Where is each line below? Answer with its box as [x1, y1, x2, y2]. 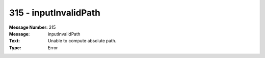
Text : [9, 38, 20, 44]
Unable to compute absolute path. [48, 38, 117, 44]
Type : [9, 44, 22, 51]
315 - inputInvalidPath [9, 7, 101, 18]
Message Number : [9, 24, 48, 30]
